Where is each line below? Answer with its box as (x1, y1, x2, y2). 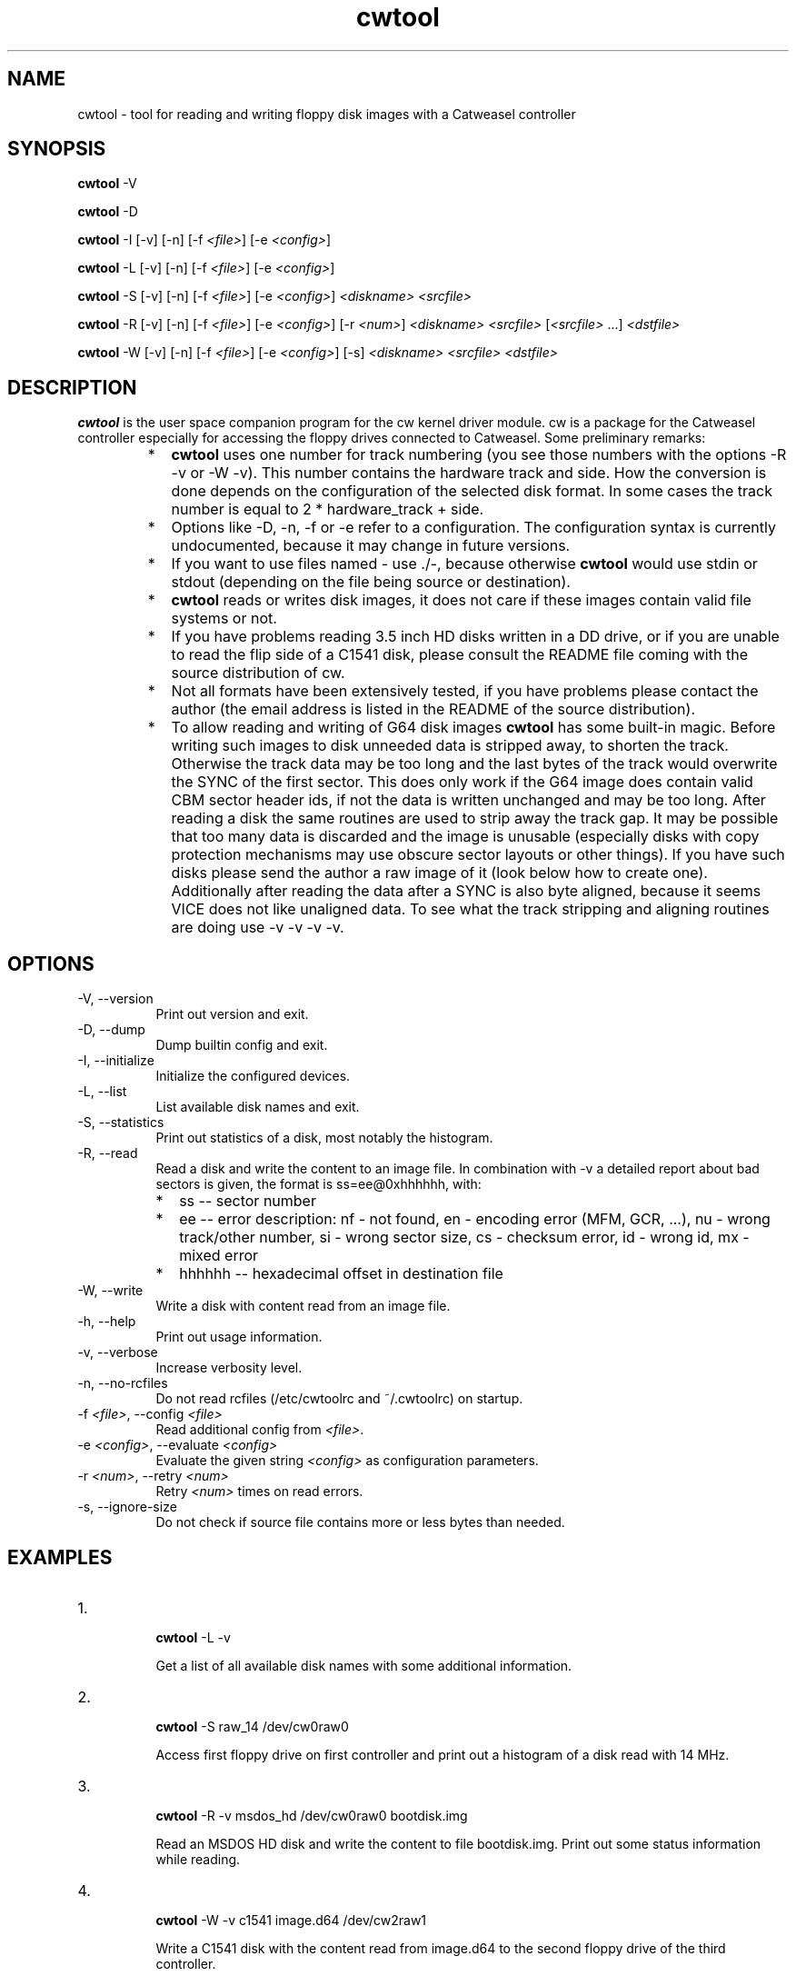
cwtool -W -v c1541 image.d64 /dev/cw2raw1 (155, 1911, 427, 1928)
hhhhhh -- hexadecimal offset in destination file (179, 1264, 503, 1283)
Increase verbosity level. (155, 1360, 303, 1376)
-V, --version (77, 991, 154, 1007)
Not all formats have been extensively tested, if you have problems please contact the (171, 682, 759, 701)
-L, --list (77, 1083, 127, 1100)
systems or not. (171, 609, 277, 628)
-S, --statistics (77, 1114, 164, 1131)
